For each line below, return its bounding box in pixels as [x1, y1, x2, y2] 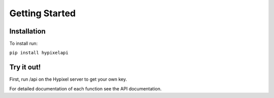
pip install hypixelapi [9, 50, 68, 56]
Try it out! [9, 63, 41, 72]
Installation [9, 27, 46, 36]
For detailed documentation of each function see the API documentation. [9, 85, 162, 91]
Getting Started [9, 8, 76, 19]
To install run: [9, 41, 38, 47]
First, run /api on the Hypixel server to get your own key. [9, 76, 127, 82]
